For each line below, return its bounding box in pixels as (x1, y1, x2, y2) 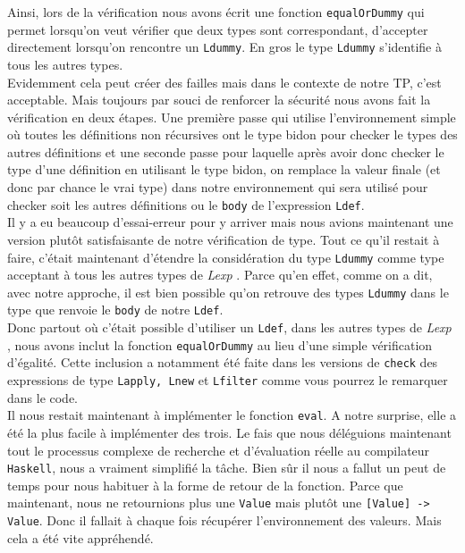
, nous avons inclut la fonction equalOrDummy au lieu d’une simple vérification (7, 335, 433, 354)
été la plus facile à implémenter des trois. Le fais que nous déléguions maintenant (7, 423, 452, 441)
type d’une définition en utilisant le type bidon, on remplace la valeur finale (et (7, 160, 441, 179)
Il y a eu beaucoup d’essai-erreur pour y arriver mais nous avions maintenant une (7, 213, 453, 231)
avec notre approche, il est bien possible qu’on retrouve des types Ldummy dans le (7, 282, 449, 301)
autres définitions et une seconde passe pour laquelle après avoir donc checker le (7, 142, 444, 161)
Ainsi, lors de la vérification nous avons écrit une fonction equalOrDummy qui (7, 3, 425, 21)
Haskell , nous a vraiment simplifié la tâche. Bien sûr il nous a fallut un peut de (7, 458, 446, 477)
